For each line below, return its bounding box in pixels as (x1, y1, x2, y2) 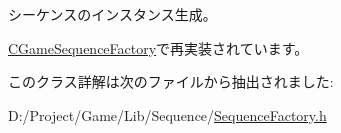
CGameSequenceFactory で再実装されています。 (8, 37, 309, 58)
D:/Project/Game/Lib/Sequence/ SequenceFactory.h (8, 104, 327, 125)
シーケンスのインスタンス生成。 (8, 4, 217, 24)
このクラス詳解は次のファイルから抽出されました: (8, 71, 334, 92)
